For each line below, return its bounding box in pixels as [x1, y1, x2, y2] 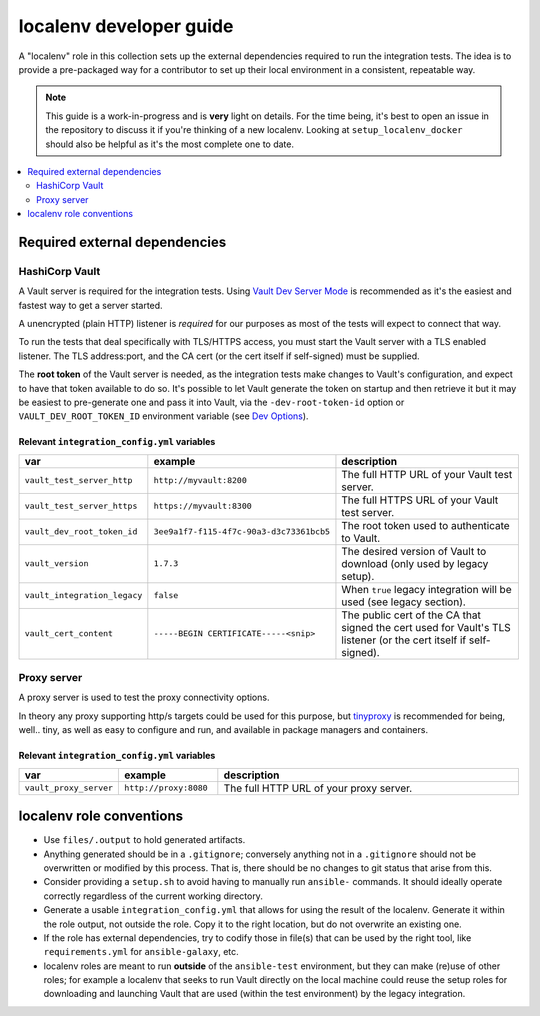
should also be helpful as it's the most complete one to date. [45, 138, 295, 150]
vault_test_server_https [24, 501, 138, 512]
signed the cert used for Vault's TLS [341, 620, 511, 634]
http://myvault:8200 [153, 475, 247, 486]
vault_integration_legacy [24, 590, 143, 601]
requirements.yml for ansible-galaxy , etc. [43, 946, 239, 958]
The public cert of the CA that [341, 608, 482, 622]
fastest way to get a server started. [18, 299, 164, 311]
